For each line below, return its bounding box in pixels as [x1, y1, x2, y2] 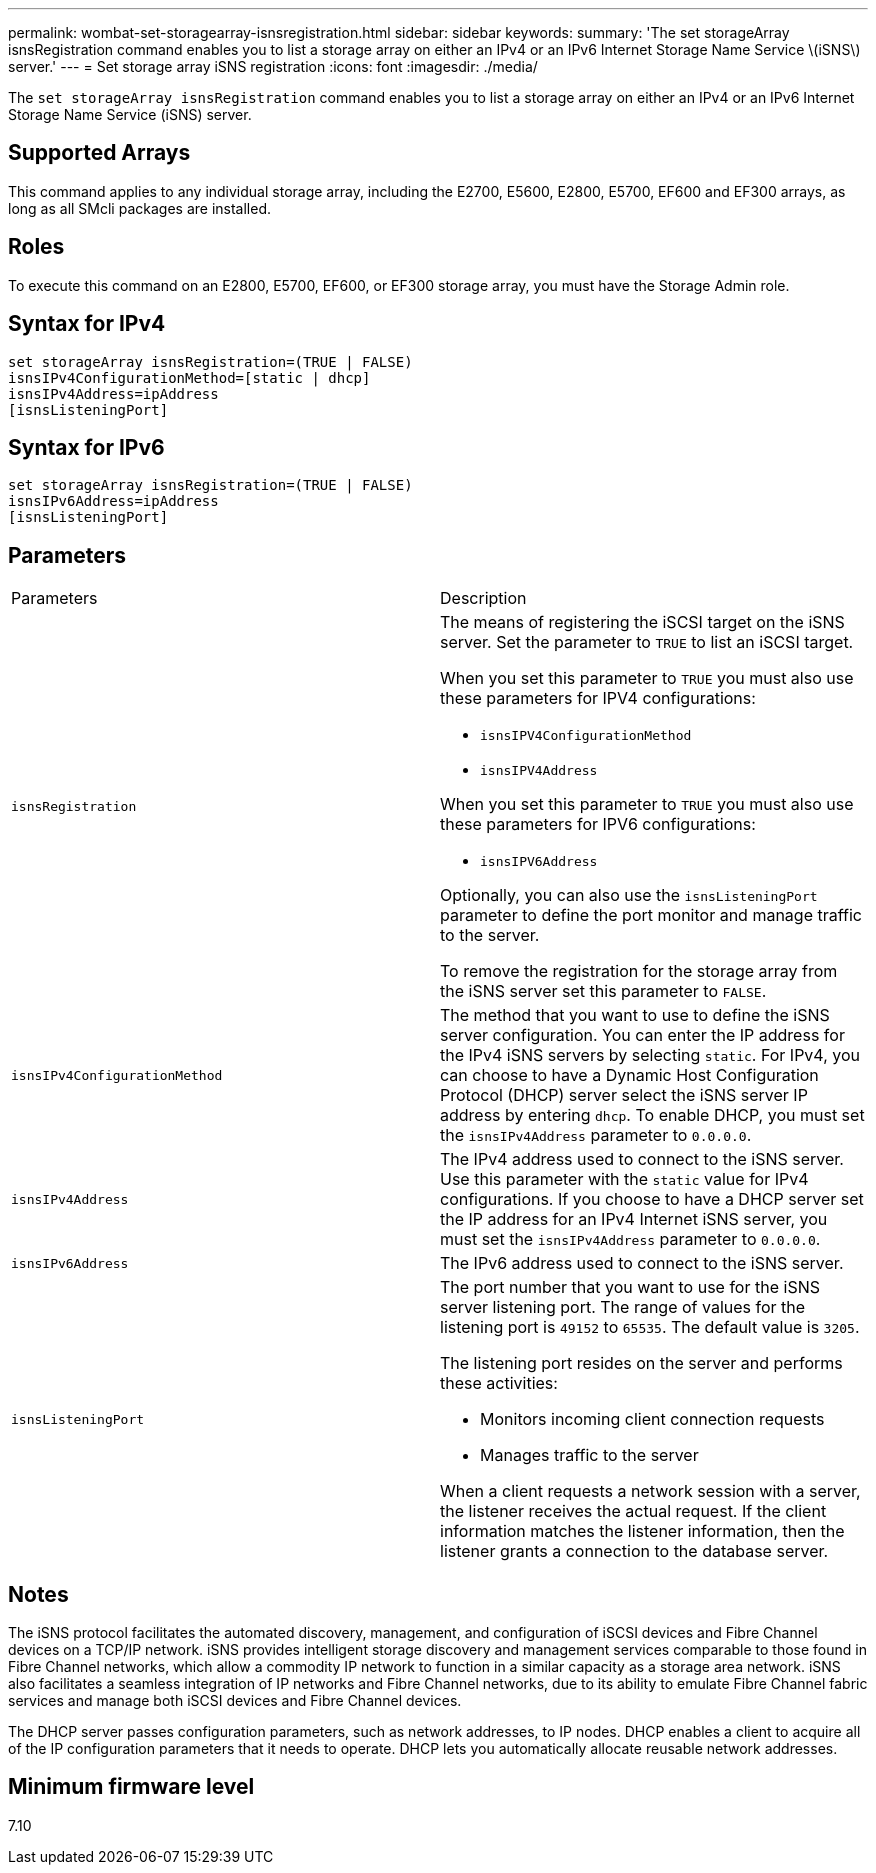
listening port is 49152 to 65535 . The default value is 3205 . [440, 1317, 860, 1338]
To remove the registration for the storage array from [440, 961, 838, 982]
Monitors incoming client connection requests [480, 1409, 825, 1430]
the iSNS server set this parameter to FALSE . [440, 981, 767, 1002]
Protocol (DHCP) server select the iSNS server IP [440, 1085, 808, 1106]
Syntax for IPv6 [8, 434, 165, 460]
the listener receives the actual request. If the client [440, 1501, 827, 1522]
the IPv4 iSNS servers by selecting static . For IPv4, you [440, 1045, 860, 1066]
